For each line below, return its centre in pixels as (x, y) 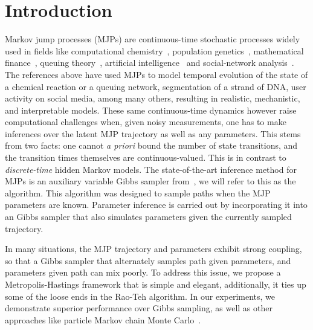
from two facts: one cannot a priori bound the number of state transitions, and (151, 145)
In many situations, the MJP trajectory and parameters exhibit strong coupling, (153, 249)
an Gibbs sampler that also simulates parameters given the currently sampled (148, 217)
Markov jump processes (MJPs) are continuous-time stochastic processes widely (153, 39)
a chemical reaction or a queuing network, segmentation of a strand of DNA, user (156, 86)
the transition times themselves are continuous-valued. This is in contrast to (146, 157)
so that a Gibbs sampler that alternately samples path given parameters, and (148, 260)
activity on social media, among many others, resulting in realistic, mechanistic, (153, 98)
